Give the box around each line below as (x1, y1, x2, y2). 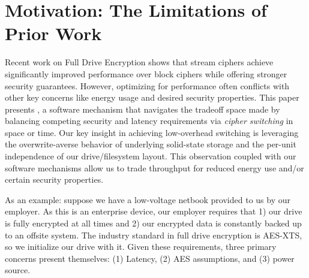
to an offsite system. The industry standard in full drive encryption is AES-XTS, (5, 228, 302, 241)
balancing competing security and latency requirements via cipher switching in (5, 114, 293, 127)
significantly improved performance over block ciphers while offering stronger (5, 67, 287, 80)
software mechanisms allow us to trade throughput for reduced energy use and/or (5, 161, 304, 174)
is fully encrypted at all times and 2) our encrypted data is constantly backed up (5, 217, 302, 229)
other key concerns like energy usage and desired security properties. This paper (5, 91, 299, 104)
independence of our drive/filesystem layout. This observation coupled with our (5, 150, 296, 162)
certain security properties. (5, 173, 104, 186)
